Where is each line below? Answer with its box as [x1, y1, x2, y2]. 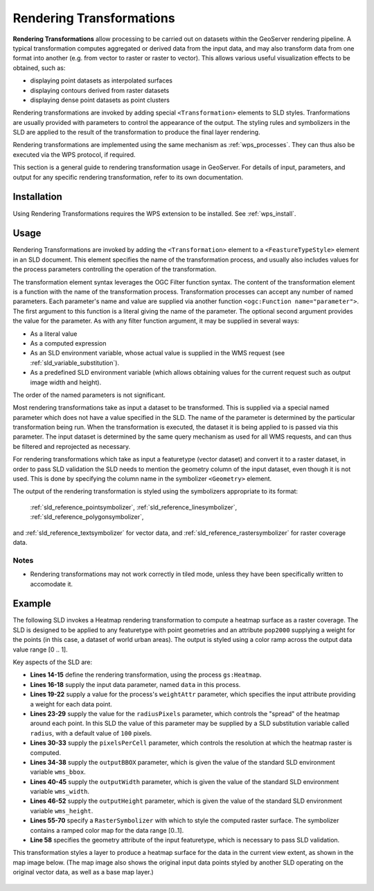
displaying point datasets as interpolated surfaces [30, 76, 173, 85]
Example [12, 597, 51, 610]
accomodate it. [30, 579, 73, 588]
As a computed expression [30, 339, 107, 347]
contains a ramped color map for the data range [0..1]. [30, 826, 184, 834]
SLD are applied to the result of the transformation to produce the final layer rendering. [12, 128, 260, 137]
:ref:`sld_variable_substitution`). [30, 358, 120, 367]
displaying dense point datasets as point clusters [30, 96, 170, 104]
